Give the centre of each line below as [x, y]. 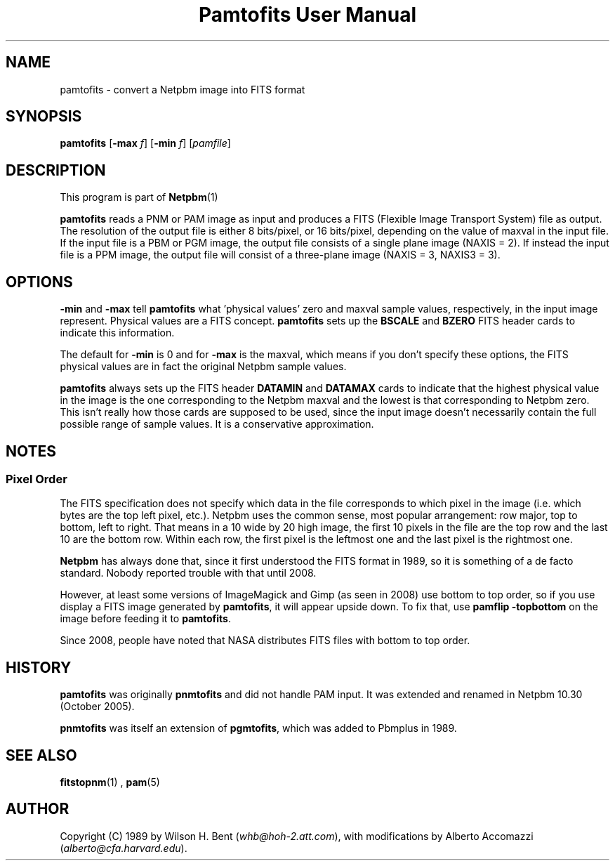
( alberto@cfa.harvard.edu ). [124, 848]
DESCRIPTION [56, 170]
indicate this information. [117, 333]
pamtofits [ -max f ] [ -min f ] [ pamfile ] [145, 143]
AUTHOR [38, 809]
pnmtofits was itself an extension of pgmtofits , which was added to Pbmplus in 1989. [258, 728]
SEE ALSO [41, 755]
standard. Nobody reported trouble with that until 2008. [188, 573]
